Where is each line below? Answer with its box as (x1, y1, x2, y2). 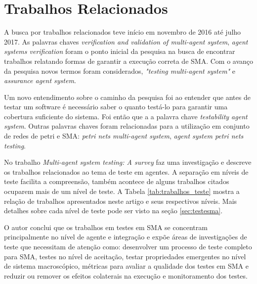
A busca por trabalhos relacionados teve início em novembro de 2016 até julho (4, 27, 241, 37)
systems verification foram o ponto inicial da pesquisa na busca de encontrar (4, 46, 235, 56)
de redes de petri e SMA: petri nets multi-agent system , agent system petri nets (4, 131, 244, 141)
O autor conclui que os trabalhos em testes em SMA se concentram (4, 222, 208, 232)
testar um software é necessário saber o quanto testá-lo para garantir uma (4, 101, 228, 112)
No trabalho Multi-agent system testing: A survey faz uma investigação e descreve (4, 157, 252, 167)
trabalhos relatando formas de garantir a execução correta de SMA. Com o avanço (4, 55, 254, 66)
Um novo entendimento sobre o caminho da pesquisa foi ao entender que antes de (4, 92, 251, 102)
